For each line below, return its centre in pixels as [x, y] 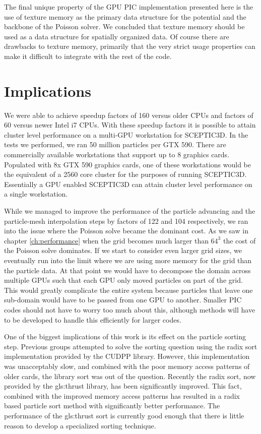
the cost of [239, 240]
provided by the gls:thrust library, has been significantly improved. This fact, [123, 386]
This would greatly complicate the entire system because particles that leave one [128, 290]
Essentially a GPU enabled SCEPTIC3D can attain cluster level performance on [128, 184]
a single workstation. [36, 194]
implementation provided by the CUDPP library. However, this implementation [127, 356]
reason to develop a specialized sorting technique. [80, 425]
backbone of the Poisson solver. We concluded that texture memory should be [124, 26]
